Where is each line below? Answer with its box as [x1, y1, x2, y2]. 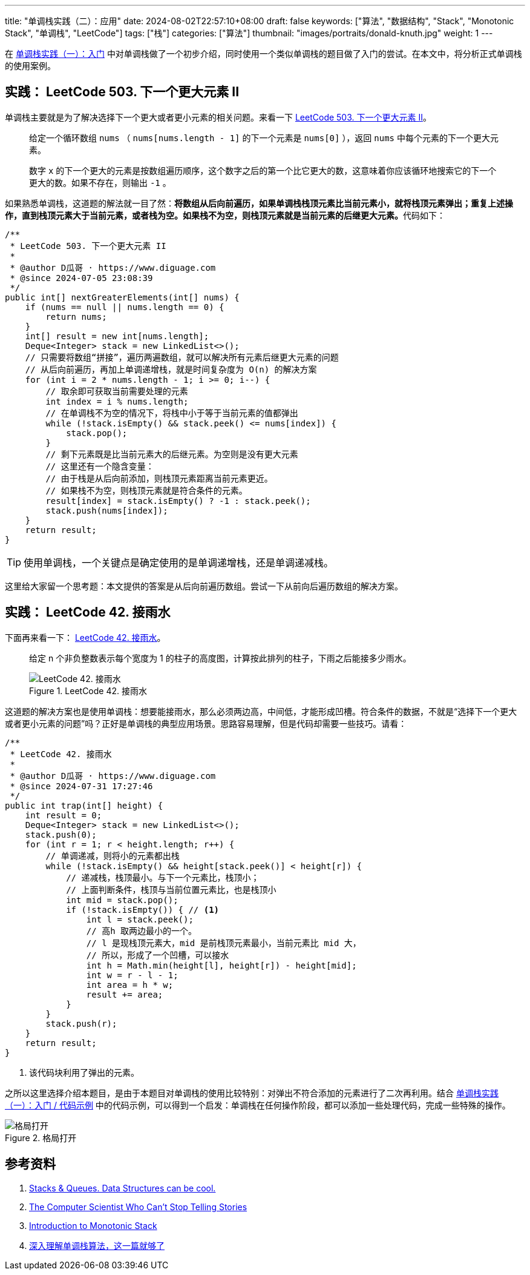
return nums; [45, 311, 107, 322]
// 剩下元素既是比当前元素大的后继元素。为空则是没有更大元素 [45, 449, 298, 459]
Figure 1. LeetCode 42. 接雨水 [29, 685, 147, 696]
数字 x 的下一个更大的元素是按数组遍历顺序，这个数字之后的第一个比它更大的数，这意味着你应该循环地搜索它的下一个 [29, 165, 497, 176]
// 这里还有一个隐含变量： [45, 461, 154, 471]
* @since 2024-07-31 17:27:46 [10, 781, 153, 791]
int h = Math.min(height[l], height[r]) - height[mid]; [86, 960, 357, 970]
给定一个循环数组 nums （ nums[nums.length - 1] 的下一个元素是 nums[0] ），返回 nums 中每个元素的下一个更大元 [29, 132, 499, 143]
